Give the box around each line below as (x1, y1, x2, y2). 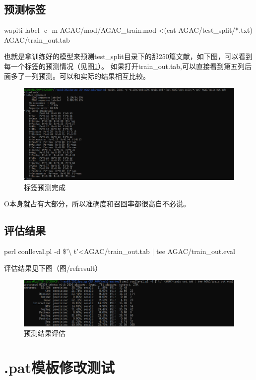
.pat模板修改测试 (4, 357, 115, 378)
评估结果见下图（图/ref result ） (4, 262, 102, 273)
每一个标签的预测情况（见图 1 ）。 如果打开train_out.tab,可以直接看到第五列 (4, 61, 245, 71)
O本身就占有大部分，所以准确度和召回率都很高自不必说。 (4, 198, 190, 209)
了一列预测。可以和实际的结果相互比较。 (17, 70, 150, 81)
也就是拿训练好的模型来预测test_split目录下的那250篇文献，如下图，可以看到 (4, 51, 253, 62)
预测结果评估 (24, 328, 65, 338)
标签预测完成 (24, 182, 65, 192)
